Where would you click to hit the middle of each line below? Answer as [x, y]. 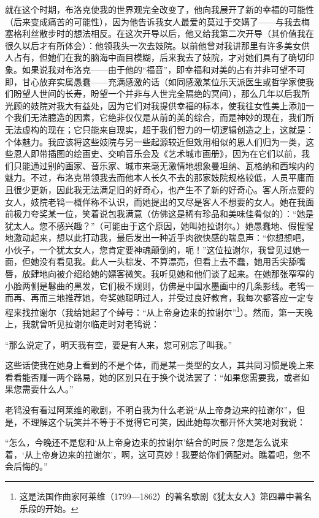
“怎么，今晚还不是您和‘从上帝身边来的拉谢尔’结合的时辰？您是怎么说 [143, 442]
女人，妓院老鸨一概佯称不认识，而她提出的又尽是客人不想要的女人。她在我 [155, 201]
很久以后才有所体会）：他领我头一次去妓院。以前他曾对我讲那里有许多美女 [153, 45]
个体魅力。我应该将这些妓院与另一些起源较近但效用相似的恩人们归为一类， [155, 141]
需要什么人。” [48, 389]
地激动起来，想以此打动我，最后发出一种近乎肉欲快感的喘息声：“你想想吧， [157, 238]
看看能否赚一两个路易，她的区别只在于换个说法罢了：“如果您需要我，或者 [153, 377]
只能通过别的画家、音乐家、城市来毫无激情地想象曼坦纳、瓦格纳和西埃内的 [163, 165]
